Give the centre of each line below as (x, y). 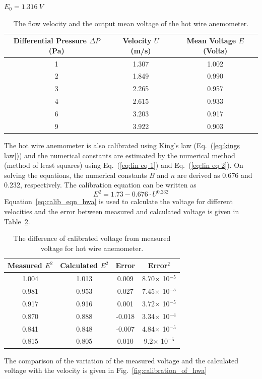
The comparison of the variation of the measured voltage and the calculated (121, 360)
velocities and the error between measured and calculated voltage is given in (122, 211)
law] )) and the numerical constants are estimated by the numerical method (120, 155)
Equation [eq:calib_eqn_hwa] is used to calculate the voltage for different (118, 201)
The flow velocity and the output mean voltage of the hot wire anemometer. (131, 23)
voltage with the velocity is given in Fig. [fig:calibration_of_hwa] (106, 370)
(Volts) (215, 50)
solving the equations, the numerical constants (76, 175)
